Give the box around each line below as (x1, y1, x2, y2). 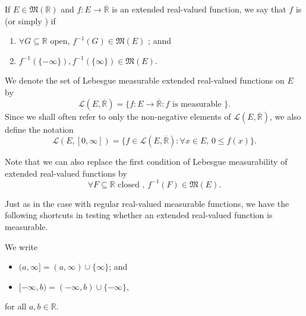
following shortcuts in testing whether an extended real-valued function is (5, 209, 273, 221)
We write (5, 240, 38, 253)
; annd (148, 34, 171, 47)
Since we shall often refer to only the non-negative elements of (5, 110, 231, 122)
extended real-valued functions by (5, 167, 127, 179)
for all (5, 300, 27, 312)
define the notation (5, 123, 74, 135)
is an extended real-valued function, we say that (112, 3, 286, 15)
